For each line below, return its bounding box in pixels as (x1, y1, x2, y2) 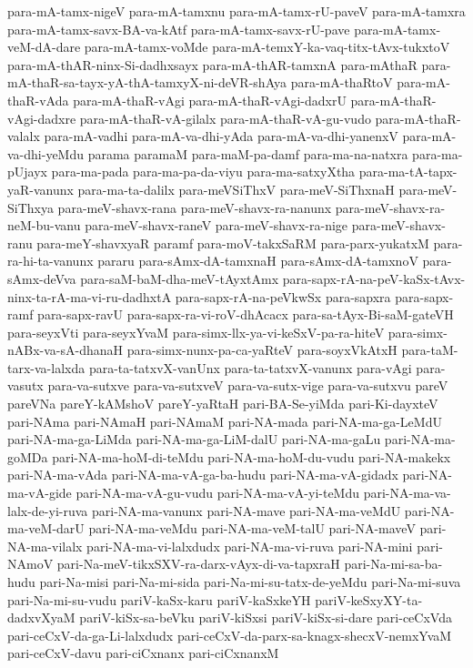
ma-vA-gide (7, 483, 72, 502)
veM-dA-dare (7, 37, 81, 56)
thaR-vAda (7, 90, 69, 109)
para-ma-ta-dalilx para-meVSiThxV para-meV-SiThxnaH (77, 179, 395, 198)
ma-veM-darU (7, 519, 85, 538)
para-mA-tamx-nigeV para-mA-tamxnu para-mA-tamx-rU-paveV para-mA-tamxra (7, 2, 466, 20)
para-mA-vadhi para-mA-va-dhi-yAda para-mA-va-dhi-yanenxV (44, 127, 398, 146)
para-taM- (401, 340, 458, 359)
